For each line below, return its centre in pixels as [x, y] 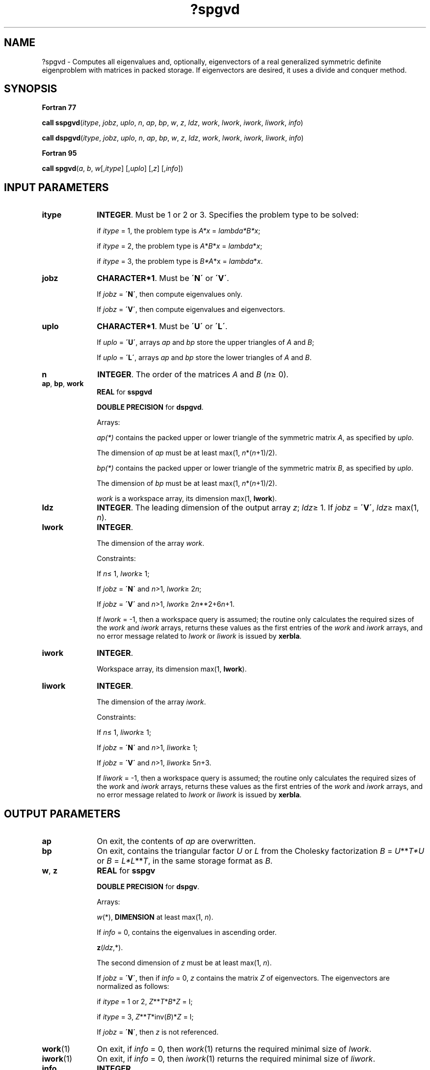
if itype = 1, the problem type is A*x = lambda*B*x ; [179, 231]
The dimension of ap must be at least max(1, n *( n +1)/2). [187, 453]
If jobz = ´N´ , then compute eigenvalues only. [170, 294]
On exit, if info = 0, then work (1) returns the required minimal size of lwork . [234, 1049]
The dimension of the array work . [151, 543]
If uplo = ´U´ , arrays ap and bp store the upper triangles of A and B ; [205, 342]
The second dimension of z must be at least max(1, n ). [184, 963]
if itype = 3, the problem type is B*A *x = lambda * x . [180, 261]
